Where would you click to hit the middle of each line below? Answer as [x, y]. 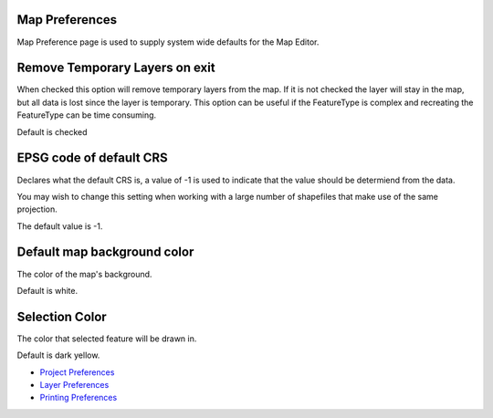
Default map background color [105, 252]
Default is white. [47, 290]
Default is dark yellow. [58, 355]
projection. [37, 209]
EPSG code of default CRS [92, 158]
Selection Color [62, 316]
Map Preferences [67, 20]
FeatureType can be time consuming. [87, 115]
